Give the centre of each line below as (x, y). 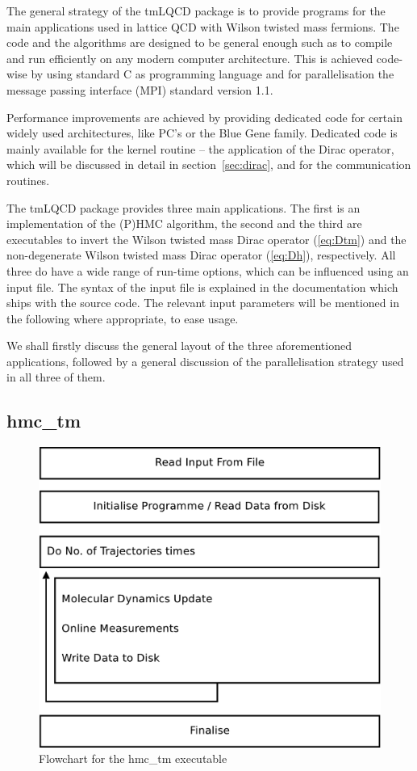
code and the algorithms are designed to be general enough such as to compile (200, 42)
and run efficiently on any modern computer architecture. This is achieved (190, 58)
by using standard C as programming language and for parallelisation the (213, 74)
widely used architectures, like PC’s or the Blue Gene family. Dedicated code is (202, 133)
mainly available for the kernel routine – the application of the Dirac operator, (200, 148)
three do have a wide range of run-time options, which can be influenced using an (208, 270)
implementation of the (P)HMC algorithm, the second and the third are (184, 223)
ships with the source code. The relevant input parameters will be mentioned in (203, 303)
